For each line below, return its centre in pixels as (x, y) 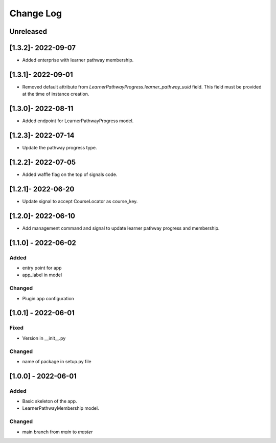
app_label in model (42, 275)
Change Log (36, 13)
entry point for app (42, 268)
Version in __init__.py (44, 338)
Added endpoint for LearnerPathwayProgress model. (78, 121)
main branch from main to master (57, 432)
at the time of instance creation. (56, 94)
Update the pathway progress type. (60, 148)
